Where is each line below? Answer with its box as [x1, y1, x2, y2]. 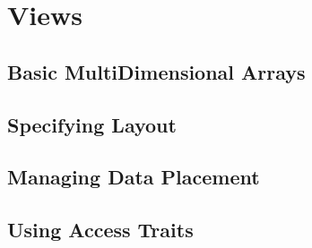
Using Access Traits [7, 216, 194, 244]
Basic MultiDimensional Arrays [7, 57, 306, 85]
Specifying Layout [7, 110, 177, 138]
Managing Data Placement [7, 163, 260, 191]
